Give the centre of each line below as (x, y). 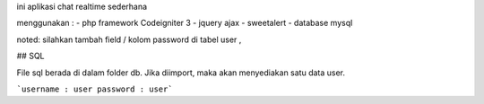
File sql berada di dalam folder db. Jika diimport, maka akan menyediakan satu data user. (181, 73)
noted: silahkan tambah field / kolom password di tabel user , (129, 39)
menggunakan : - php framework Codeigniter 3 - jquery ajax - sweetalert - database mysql (185, 23)
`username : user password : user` (95, 89)
